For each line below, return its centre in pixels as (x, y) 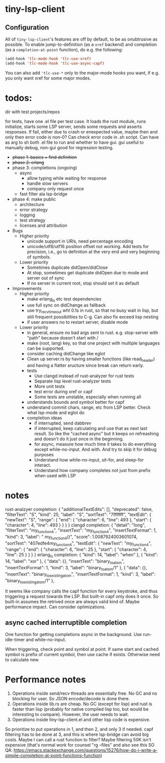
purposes (44, 455)
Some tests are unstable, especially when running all (88, 397)
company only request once (55, 188)
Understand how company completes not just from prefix (92, 470)
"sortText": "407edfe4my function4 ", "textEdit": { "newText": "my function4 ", (78, 544)
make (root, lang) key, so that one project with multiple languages (93, 343)
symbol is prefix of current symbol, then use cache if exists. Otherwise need (82, 655)
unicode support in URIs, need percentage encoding (80, 241)
